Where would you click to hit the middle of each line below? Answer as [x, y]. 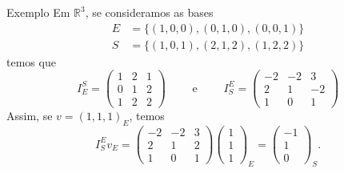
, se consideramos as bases [149, 12]
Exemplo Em [38, 12]
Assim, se [30, 116]
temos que [31, 61]
